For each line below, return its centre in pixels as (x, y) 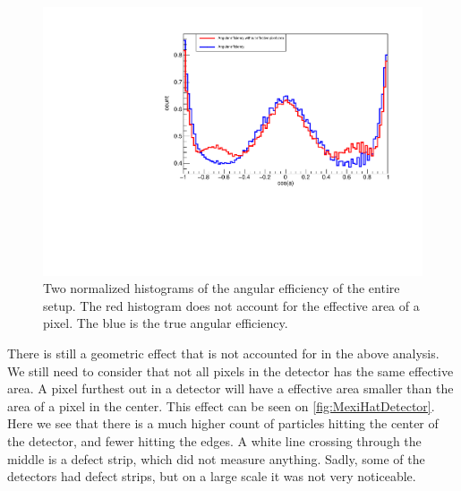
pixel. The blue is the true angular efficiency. (166, 323)
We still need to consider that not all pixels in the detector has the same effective (230, 370)
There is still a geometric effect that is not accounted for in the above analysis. (223, 353)
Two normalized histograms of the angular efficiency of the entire (222, 288)
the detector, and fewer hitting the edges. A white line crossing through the (214, 441)
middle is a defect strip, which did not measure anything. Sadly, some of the (216, 458)
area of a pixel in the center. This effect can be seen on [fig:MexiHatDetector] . (221, 405)
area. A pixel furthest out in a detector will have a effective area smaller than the (230, 388)
